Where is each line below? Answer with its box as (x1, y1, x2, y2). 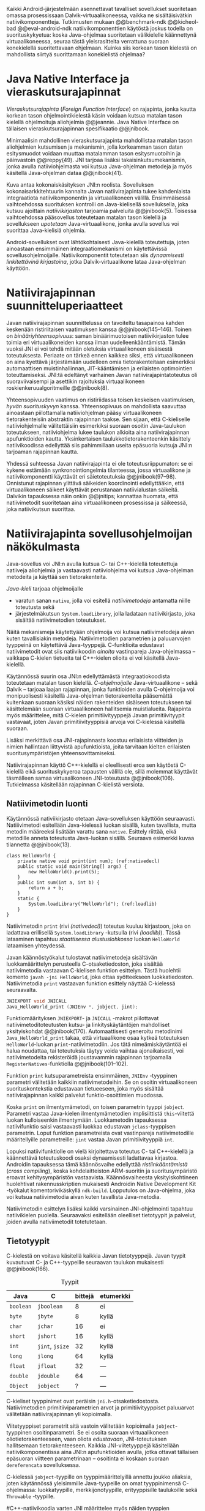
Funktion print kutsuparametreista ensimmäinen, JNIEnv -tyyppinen (6, 1072, 177, 1080)
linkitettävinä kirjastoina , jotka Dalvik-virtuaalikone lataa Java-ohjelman (6, 258, 187, 265)
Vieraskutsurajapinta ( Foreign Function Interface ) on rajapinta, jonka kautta (6, 105, 196, 113)
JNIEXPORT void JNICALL (6, 998, 67, 1004)
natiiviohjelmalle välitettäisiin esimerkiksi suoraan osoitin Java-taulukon (6, 422, 186, 429)
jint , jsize (37, 1342, 69, 1351)
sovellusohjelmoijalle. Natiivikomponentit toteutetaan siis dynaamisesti (6, 251, 184, 259)
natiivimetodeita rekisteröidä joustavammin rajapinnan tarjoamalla (6, 1054, 172, 1061)
